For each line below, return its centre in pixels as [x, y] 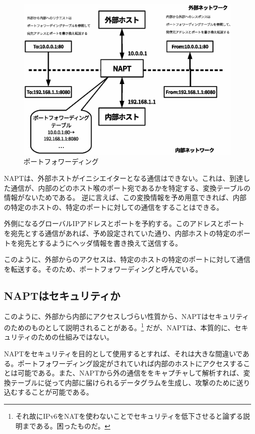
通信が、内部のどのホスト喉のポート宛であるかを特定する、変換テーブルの [130, 188]
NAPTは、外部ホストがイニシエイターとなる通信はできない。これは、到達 [124, 178]
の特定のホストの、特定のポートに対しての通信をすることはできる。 [114, 207]
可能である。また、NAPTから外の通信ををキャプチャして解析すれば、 [130, 373]
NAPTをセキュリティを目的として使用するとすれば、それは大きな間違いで [123, 353]
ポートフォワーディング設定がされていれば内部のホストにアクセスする [130, 363]
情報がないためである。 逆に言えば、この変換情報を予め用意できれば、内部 [125, 197]
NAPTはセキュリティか [62, 295]
